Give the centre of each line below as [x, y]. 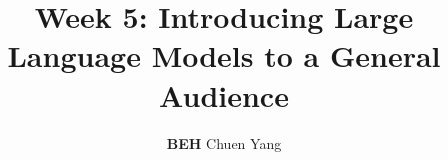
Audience [224, 94]
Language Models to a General [224, 55]
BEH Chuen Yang [224, 142]
